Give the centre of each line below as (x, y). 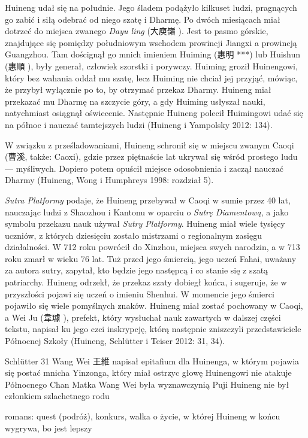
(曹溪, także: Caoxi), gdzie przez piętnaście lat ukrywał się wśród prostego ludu (151, 156)
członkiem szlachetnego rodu (57, 396)
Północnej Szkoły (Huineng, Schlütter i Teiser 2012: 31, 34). (115, 341)
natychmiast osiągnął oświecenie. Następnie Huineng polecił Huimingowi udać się (154, 113)
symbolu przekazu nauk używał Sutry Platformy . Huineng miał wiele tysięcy (145, 223)
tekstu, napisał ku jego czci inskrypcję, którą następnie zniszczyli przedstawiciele (153, 329)
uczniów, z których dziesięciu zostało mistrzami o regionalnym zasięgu (133, 235)
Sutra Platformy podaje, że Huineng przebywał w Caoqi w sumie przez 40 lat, (148, 200)
